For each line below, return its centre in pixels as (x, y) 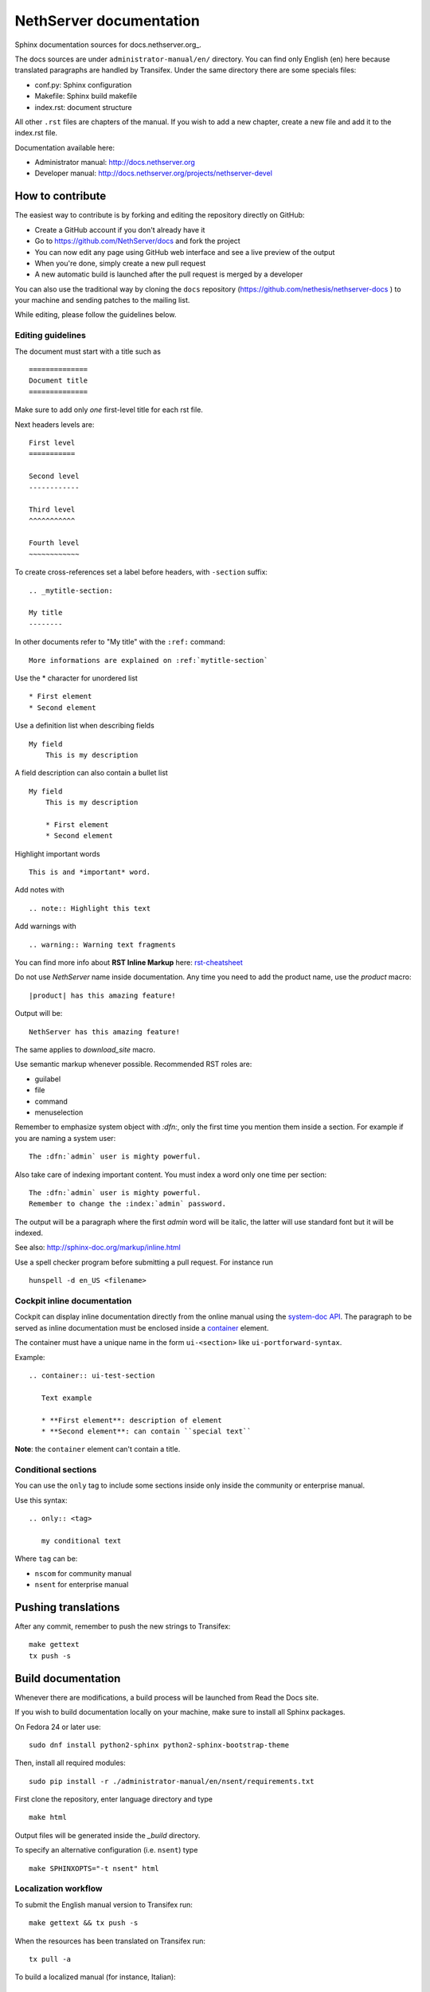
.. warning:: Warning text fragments (103, 945)
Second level (54, 476)
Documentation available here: (65, 147)
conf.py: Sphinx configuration (83, 84)
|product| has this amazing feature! (103, 995)
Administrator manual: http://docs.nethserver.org (115, 163)
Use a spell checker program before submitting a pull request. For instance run (144, 1262)
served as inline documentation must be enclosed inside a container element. (142, 1327)
